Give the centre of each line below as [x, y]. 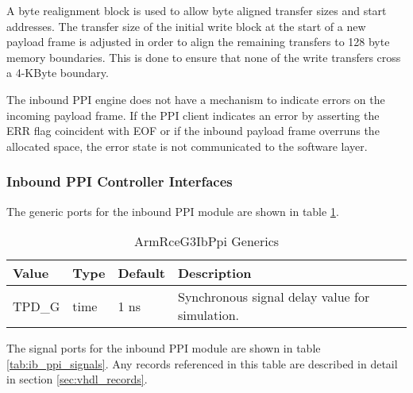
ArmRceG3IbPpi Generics [206, 241]
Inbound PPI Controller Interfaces [120, 181]
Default [141, 273]
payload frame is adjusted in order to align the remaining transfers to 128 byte [198, 42]
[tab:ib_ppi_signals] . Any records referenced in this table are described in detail [202, 363]
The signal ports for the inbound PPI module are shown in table [164, 348]
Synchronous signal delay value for [274, 297]
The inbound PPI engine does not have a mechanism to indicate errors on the [196, 99]
